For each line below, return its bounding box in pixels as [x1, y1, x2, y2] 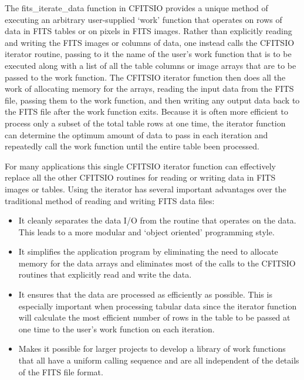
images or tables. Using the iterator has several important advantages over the [5, 182, 286, 195]
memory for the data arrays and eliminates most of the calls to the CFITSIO [18, 256, 296, 269]
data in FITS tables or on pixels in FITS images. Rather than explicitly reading [5, 25, 292, 37]
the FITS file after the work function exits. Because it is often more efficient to [5, 105, 288, 118]
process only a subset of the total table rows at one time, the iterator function [5, 116, 286, 129]
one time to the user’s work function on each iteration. [18, 322, 215, 335]
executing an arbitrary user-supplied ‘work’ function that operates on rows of [5, 13, 282, 25]
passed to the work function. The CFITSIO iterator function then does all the [5, 71, 286, 83]
